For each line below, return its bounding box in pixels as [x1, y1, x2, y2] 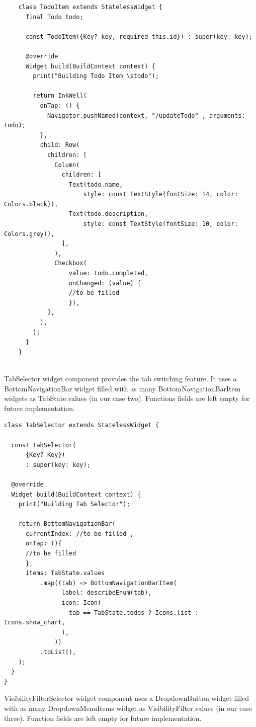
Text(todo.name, [68, 181, 123, 188]
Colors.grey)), [4, 230, 55, 237]
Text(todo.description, [68, 210, 148, 218]
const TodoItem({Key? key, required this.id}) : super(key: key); [25, 33, 252, 40]
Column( [54, 161, 80, 169]
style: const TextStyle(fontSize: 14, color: [83, 191, 238, 198]
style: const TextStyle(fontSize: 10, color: [83, 220, 238, 228]
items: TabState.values [25, 570, 105, 577]
